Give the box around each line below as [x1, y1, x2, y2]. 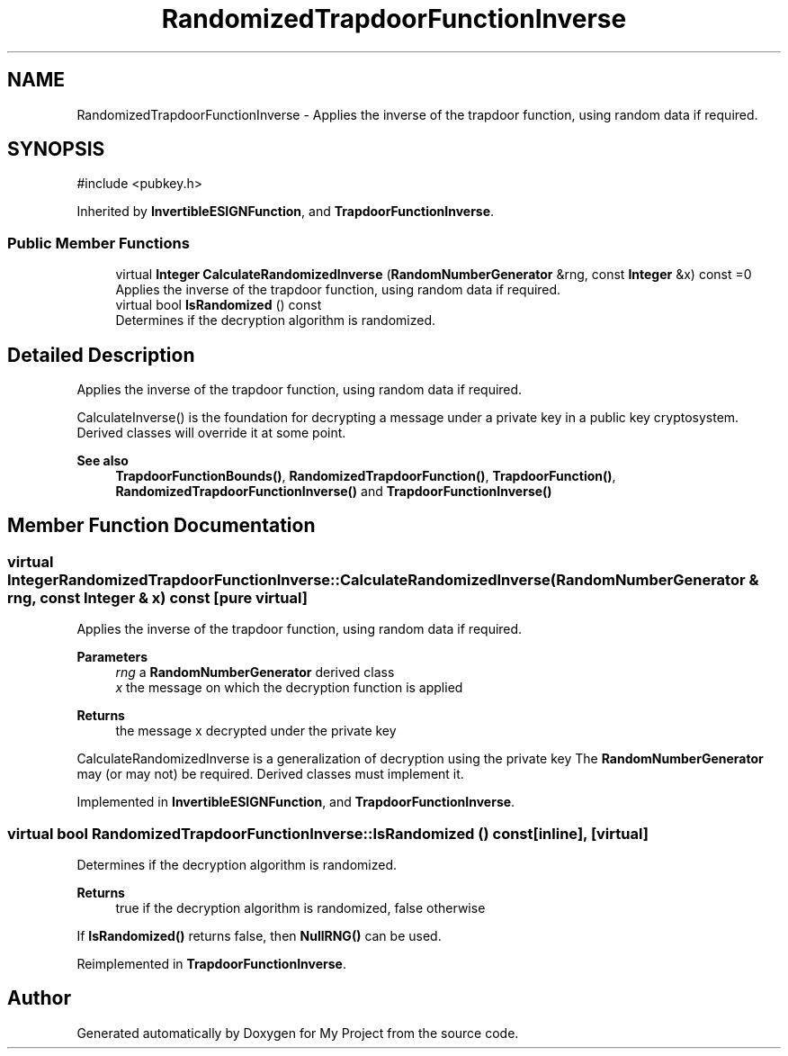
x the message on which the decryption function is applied [115, 680, 463, 696]
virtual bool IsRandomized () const [115, 297, 322, 313]
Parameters [76, 649, 148, 665]
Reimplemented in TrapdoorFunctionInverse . [76, 956, 346, 971]
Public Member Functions [7, 233, 190, 252]
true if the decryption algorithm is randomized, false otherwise [115, 900, 486, 916]
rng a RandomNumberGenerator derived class [115, 664, 395, 681]
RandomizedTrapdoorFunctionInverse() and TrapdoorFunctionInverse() [115, 483, 552, 500]
